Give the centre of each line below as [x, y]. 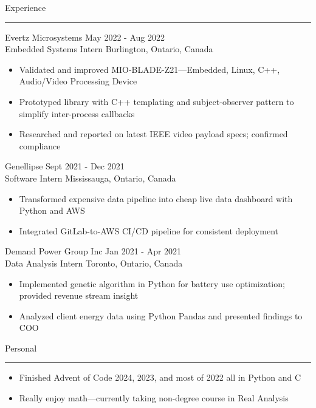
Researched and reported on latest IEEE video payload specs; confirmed [153, 134]
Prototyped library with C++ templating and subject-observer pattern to [156, 101]
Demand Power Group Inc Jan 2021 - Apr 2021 [93, 251]
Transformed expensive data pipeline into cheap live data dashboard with [156, 198]
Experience [26, 7]
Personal [21, 348]
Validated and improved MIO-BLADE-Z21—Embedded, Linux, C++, [149, 69]
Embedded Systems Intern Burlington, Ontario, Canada [109, 49]
